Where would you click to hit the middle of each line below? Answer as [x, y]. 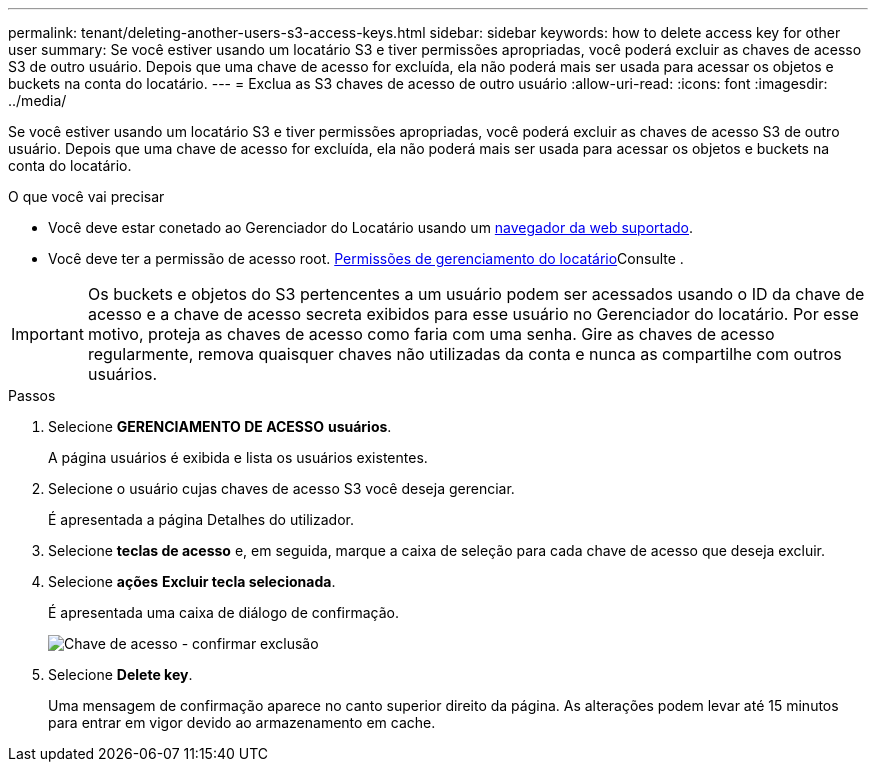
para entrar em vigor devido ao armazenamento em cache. [242, 722]
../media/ [37, 100]
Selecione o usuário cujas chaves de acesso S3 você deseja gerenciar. [281, 488]
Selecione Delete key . [120, 674]
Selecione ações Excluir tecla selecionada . [192, 581]
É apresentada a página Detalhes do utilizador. [201, 519]
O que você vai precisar [86, 196]
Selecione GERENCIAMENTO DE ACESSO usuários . [220, 426]
